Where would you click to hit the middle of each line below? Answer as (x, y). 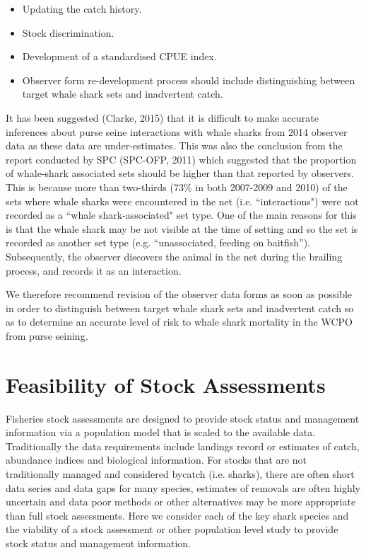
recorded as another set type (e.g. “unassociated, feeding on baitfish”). (158, 242)
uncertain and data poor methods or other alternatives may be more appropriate (181, 502)
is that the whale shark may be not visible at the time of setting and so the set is (182, 228)
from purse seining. (47, 335)
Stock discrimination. (68, 32)
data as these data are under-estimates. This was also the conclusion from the (174, 145)
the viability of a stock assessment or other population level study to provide (172, 529)
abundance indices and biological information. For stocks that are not (157, 460)
